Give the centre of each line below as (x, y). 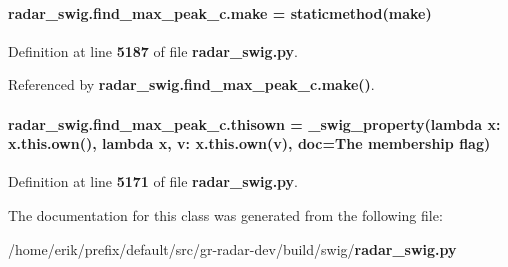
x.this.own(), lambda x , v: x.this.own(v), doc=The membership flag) (249, 143)
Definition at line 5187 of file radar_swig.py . (153, 50)
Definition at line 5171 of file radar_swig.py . (153, 181)
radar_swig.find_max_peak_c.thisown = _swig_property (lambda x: (254, 123)
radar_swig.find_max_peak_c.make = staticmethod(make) (220, 12)
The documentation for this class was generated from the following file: (225, 214)
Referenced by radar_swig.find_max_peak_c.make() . (191, 84)
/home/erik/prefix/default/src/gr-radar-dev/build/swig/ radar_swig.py (232, 248)
